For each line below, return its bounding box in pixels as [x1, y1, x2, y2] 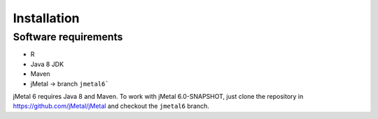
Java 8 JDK [30, 60, 64, 68]
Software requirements [13, 31, 123, 43]
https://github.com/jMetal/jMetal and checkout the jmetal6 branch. [13, 102, 209, 111]
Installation [13, 10, 80, 26]
